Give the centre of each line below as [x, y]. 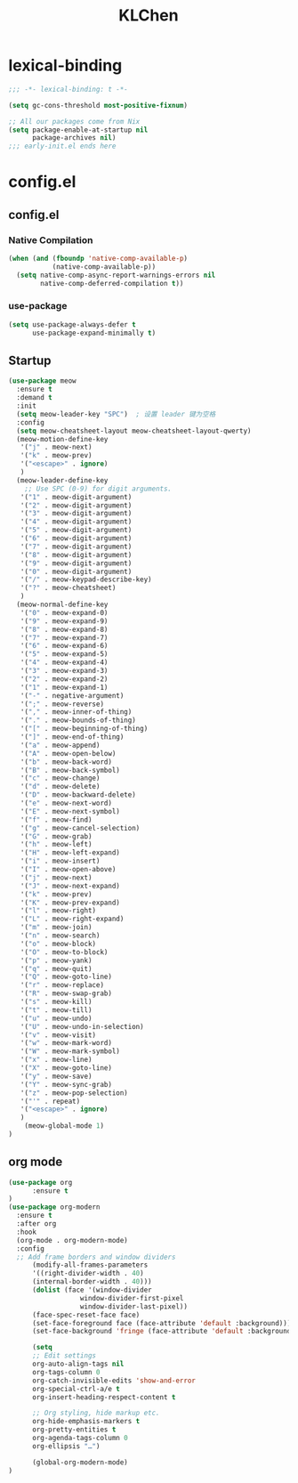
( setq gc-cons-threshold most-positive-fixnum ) [98, 105]
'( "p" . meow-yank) [56, 960]
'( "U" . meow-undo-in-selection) [82, 1026]
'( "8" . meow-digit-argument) [76, 555]
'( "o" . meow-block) [58, 944]
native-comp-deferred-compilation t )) [112, 283]
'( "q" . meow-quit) [56, 968]
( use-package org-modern [54, 1207]
